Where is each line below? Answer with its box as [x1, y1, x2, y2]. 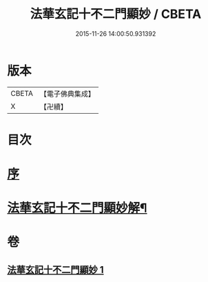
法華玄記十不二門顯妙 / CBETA [30, 6, 202, 22]
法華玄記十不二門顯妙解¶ [7, 201, 147, 216]
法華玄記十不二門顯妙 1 [7, 263, 105, 276]
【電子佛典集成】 [39, 89, 95, 99]
